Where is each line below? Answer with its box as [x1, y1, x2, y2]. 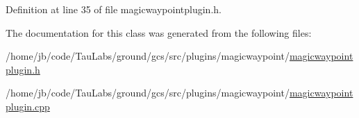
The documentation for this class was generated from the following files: [6, 25, 312, 40]
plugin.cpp [6, 99, 50, 113]
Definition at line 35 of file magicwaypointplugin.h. [6, 2, 222, 16]
